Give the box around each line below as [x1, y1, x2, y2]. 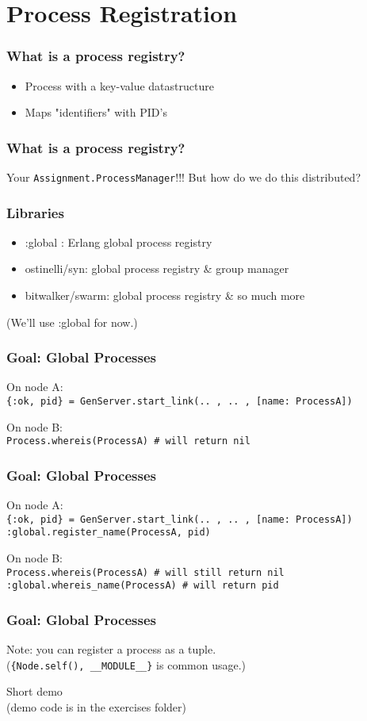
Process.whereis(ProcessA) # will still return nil [6, 566, 285, 578]
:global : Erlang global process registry [25, 233, 212, 250]
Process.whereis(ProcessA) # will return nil [6, 435, 250, 447]
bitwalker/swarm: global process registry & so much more [25, 287, 305, 304]
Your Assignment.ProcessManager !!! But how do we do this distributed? [6, 169, 361, 185]
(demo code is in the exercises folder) [6, 699, 186, 715]
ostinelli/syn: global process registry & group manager [25, 260, 289, 277]
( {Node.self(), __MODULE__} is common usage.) [6, 656, 247, 673]
